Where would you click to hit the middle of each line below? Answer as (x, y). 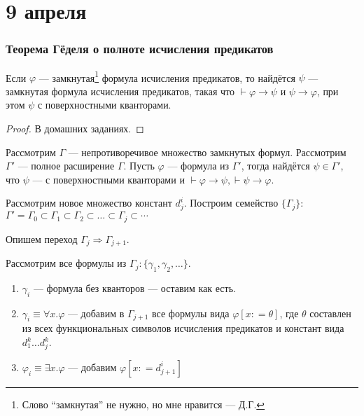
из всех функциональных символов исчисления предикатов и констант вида (183, 328)
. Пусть (139, 166)
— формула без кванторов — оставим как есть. (134, 287)
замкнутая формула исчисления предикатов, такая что (120, 91)
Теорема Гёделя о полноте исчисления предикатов (140, 49)
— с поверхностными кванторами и (108, 179)
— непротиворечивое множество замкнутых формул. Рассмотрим (207, 152)
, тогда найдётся (275, 166)
